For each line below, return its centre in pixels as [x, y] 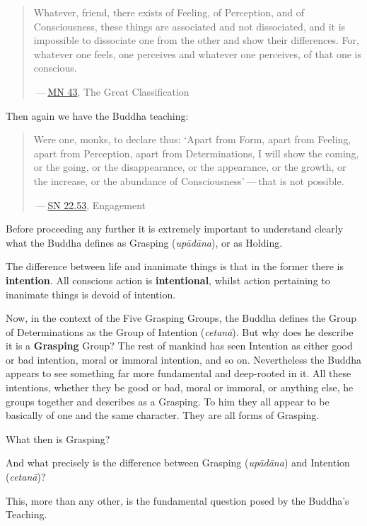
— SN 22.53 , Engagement [91, 205]
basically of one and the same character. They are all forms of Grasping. [163, 415]
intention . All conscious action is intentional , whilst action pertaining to [168, 280]
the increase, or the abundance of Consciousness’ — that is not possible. [189, 180]
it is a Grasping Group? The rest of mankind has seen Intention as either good [179, 346]
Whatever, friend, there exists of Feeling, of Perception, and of [169, 12]
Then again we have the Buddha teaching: [97, 115]
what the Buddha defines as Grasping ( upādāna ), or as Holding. [144, 242]
